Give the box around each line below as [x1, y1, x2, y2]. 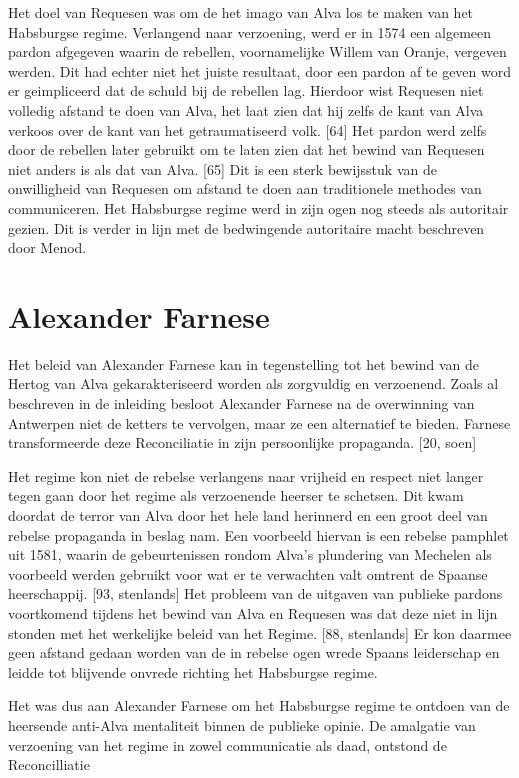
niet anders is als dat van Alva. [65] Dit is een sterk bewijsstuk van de [8, 158, 437, 179]
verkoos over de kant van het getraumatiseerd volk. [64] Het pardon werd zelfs [8, 119, 487, 140]
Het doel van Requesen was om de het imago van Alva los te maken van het [8, 2, 474, 22]
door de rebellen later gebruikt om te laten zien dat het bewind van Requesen [8, 139, 485, 160]
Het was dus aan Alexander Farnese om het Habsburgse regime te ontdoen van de [8, 695, 510, 716]
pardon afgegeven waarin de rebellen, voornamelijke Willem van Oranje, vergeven [8, 41, 507, 62]
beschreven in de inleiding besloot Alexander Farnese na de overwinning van [8, 393, 475, 414]
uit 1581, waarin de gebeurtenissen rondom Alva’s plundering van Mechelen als [8, 544, 492, 565]
